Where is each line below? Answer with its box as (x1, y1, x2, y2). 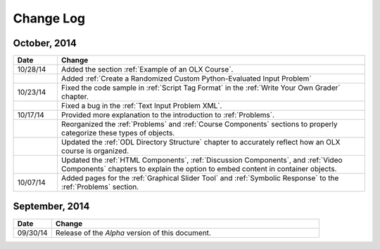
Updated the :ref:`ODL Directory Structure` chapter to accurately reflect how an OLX (61, 137, 341, 147)
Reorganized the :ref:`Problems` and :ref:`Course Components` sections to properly (61, 119, 338, 129)
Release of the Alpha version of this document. (55, 228, 211, 238)
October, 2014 (13, 37, 77, 49)
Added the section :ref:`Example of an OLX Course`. (61, 65, 234, 74)
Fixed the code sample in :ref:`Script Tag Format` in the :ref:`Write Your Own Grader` (61, 83, 341, 93)
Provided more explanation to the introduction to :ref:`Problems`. (61, 110, 274, 120)
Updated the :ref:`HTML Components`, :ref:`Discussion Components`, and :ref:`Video (61, 155, 343, 165)
